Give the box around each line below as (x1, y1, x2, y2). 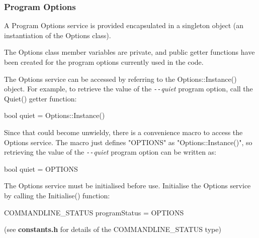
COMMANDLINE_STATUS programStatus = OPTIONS (4, 207, 184, 217)
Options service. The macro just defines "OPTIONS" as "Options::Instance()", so (4, 137, 252, 147)
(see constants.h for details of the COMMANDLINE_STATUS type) (4, 224, 221, 234)
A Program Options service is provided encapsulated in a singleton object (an (4, 20, 243, 31)
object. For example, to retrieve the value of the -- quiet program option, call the (4, 83, 253, 94)
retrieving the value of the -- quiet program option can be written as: (4, 147, 216, 157)
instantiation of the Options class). (4, 30, 111, 40)
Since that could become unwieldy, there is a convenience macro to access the (4, 127, 243, 138)
